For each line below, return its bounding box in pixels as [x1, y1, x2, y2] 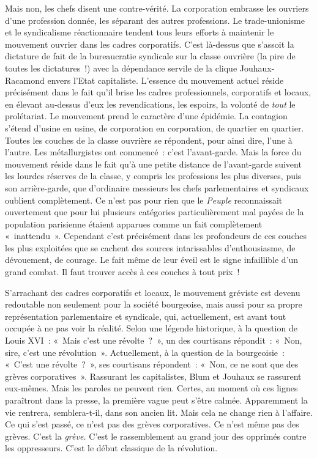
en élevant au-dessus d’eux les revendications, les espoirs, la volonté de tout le [5, 97, 296, 110]
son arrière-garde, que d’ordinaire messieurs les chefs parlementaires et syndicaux [5, 181, 309, 194]
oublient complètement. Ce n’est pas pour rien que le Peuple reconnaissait [5, 193, 283, 206]
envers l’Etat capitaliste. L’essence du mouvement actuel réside [47, 73, 284, 86]
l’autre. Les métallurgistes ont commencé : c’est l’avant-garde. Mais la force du [5, 146, 302, 158]
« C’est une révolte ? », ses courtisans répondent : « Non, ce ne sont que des [5, 358, 299, 371]
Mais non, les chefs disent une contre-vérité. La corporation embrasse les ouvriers [5, 2, 309, 14]
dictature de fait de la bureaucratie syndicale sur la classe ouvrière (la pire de [5, 50, 296, 62]
